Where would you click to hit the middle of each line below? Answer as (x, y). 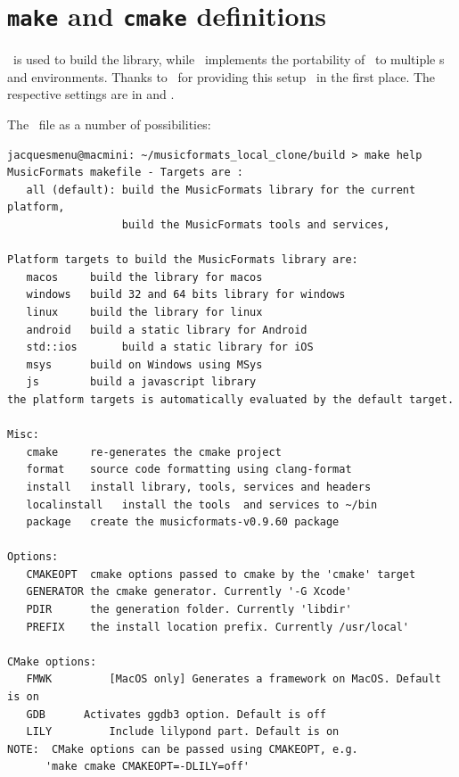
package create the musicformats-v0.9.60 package (183, 522)
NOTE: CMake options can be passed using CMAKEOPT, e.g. (183, 749)
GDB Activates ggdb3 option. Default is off (176, 714)
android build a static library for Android (167, 330)
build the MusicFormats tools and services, (256, 225)
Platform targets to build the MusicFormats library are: (183, 260)
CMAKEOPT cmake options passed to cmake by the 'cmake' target (221, 574)
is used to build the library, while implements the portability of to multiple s (229, 59)
